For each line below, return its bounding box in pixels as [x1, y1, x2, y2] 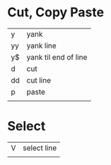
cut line [26, 75, 52, 85]
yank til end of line [26, 52, 88, 62]
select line [23, 143, 57, 153]
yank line [26, 41, 57, 50]
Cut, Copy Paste [7, 4, 105, 21]
